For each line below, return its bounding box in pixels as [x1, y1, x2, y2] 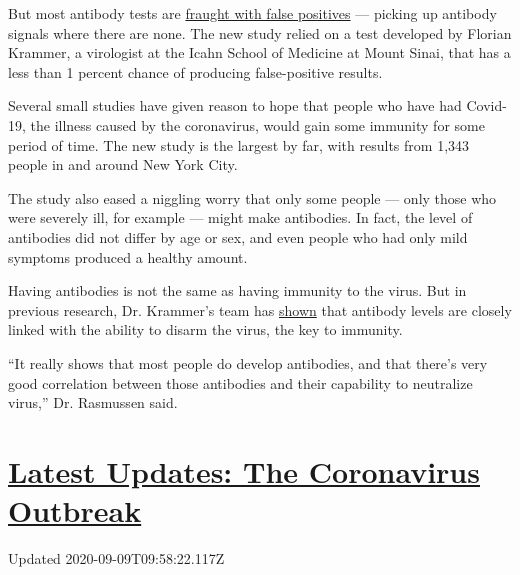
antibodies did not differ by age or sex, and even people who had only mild [8, 226, 468, 247]
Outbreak [8, 490, 142, 531]
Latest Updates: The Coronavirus [8, 450, 480, 491]
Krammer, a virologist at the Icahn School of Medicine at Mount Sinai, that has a [8, 42, 511, 63]
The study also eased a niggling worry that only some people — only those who [8, 187, 497, 208]
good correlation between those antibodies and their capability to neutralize [8, 372, 473, 393]
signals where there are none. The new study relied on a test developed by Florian [8, 22, 512, 43]
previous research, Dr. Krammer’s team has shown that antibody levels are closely [8, 299, 512, 320]
